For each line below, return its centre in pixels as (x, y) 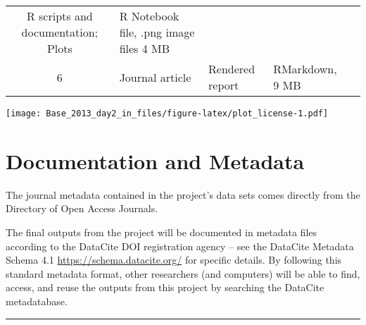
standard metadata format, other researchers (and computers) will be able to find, (183, 273)
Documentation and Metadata (155, 160)
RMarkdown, (305, 69)
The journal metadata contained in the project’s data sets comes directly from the (183, 194)
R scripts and (59, 16)
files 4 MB (145, 48)
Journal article (155, 77)
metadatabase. (37, 301)
